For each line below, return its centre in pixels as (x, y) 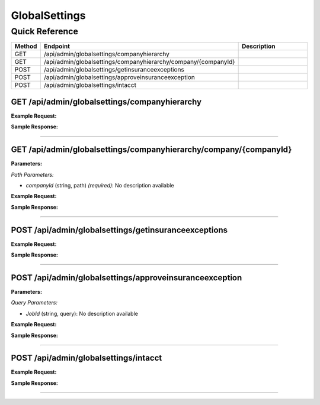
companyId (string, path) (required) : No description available (100, 185)
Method (26, 46)
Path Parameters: (32, 174)
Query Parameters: (34, 303)
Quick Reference (44, 31)
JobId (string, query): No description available (82, 313)
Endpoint (57, 46)
